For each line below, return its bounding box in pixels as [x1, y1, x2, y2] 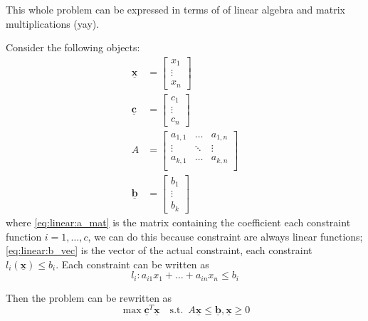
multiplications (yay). [6, 16, 100, 31]
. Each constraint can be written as [56, 256, 209, 271]
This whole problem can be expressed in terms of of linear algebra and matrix [6, 2, 345, 16]
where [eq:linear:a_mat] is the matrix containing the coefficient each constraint [6, 214, 351, 229]
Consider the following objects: [6, 40, 140, 55]
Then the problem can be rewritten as [6, 290, 172, 305]
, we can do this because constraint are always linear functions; [88, 228, 363, 243]
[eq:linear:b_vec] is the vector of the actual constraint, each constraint [6, 243, 312, 258]
